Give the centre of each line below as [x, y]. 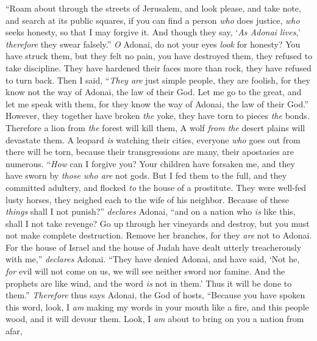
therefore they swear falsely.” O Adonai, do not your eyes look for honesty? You [153, 44]
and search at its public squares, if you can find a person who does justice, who [153, 20]
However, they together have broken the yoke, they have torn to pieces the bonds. [158, 116]
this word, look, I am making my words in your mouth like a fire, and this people [157, 307]
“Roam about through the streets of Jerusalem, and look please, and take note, [153, 8]
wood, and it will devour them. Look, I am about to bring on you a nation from [155, 319]
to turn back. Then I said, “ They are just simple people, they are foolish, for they [158, 80]
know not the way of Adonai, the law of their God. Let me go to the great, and [154, 92]
